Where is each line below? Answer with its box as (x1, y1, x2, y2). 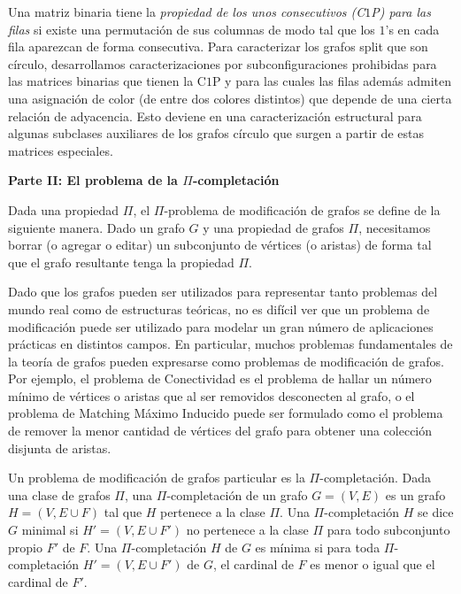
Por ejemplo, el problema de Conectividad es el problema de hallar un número (8, 369, 432, 388)
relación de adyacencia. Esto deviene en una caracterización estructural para (8, 106, 422, 125)
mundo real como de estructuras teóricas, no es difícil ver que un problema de (8, 299, 430, 318)
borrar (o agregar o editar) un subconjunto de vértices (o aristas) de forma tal (8, 235, 432, 254)
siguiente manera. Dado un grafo (8, 218, 185, 236)
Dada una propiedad (8, 200, 119, 219)
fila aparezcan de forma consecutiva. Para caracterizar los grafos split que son (8, 37, 428, 56)
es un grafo (385, 485, 446, 504)
